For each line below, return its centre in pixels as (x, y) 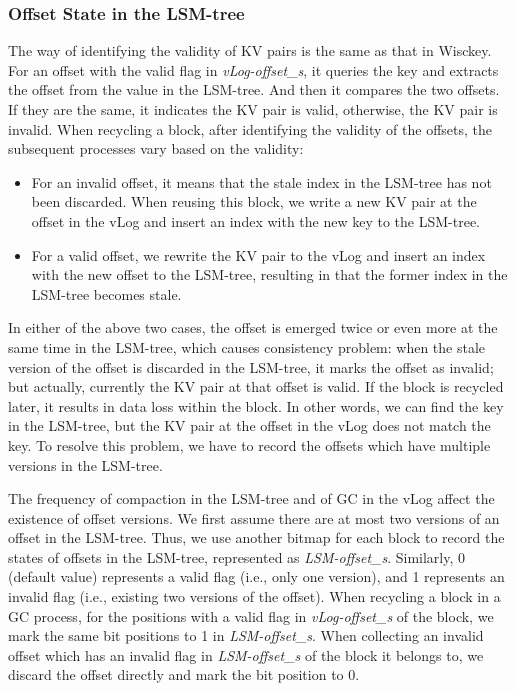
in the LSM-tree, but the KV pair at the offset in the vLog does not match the (249, 425)
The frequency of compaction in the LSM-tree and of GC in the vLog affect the (251, 498)
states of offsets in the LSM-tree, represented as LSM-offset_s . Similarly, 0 (237, 556)
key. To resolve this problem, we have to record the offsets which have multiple (249, 444)
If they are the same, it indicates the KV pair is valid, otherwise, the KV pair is (253, 109)
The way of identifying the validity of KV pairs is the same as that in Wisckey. (250, 50)
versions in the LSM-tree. (85, 464)
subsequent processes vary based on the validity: (156, 148)
